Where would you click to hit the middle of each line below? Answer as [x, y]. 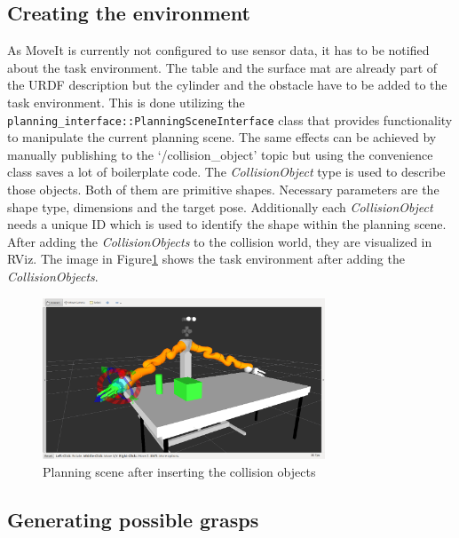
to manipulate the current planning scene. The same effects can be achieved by [222, 137]
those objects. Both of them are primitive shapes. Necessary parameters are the [223, 190]
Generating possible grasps [133, 519]
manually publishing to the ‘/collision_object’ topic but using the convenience [220, 154]
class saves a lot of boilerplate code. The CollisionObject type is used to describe [226, 172]
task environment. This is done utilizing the [126, 102]
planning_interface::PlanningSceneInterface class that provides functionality [230, 119]
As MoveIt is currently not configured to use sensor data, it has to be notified [218, 50]
